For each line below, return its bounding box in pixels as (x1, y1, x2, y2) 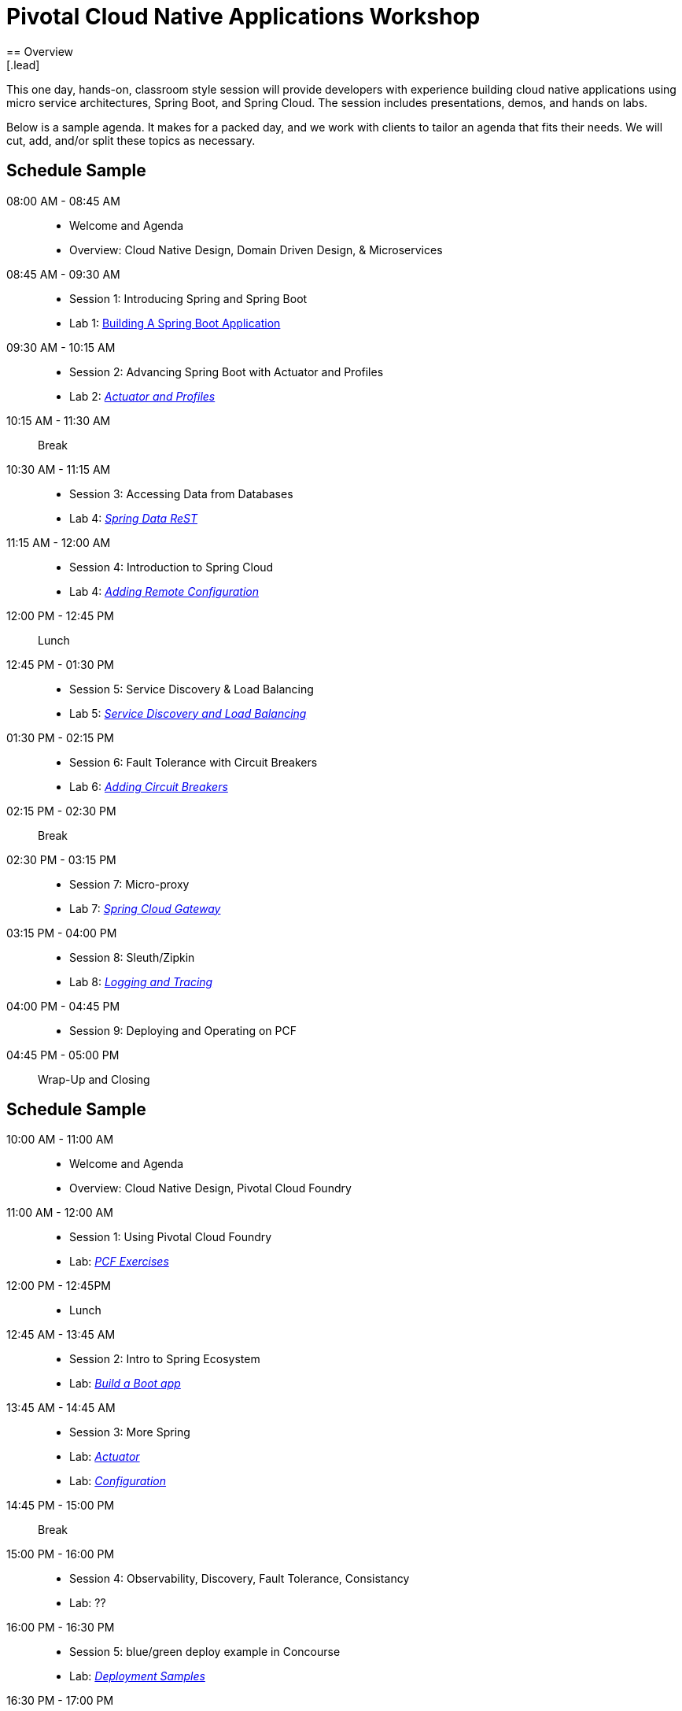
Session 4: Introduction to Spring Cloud (69, 560, 274, 574)
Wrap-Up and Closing (38, 1072, 150, 1086)
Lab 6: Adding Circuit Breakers (69, 779, 228, 793)
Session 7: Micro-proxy (69, 877, 190, 891)
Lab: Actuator (69, 1450, 140, 1464)
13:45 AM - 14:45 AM (6, 1401, 116, 1415)
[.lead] (6, 57, 40, 72)
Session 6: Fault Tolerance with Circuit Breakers (69, 755, 318, 769)
